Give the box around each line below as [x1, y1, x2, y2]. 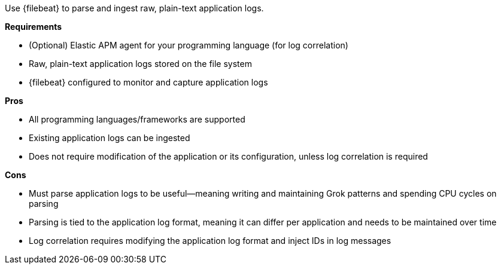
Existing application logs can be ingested [29, 133, 190, 143]
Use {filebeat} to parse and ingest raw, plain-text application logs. [5, 3, 264, 13]
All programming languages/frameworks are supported [29, 114, 245, 124]
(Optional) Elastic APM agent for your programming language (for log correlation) [29, 40, 348, 50]
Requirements [5, 22, 62, 32]
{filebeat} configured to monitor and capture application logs [29, 77, 268, 87]
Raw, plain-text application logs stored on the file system [29, 59, 252, 69]
